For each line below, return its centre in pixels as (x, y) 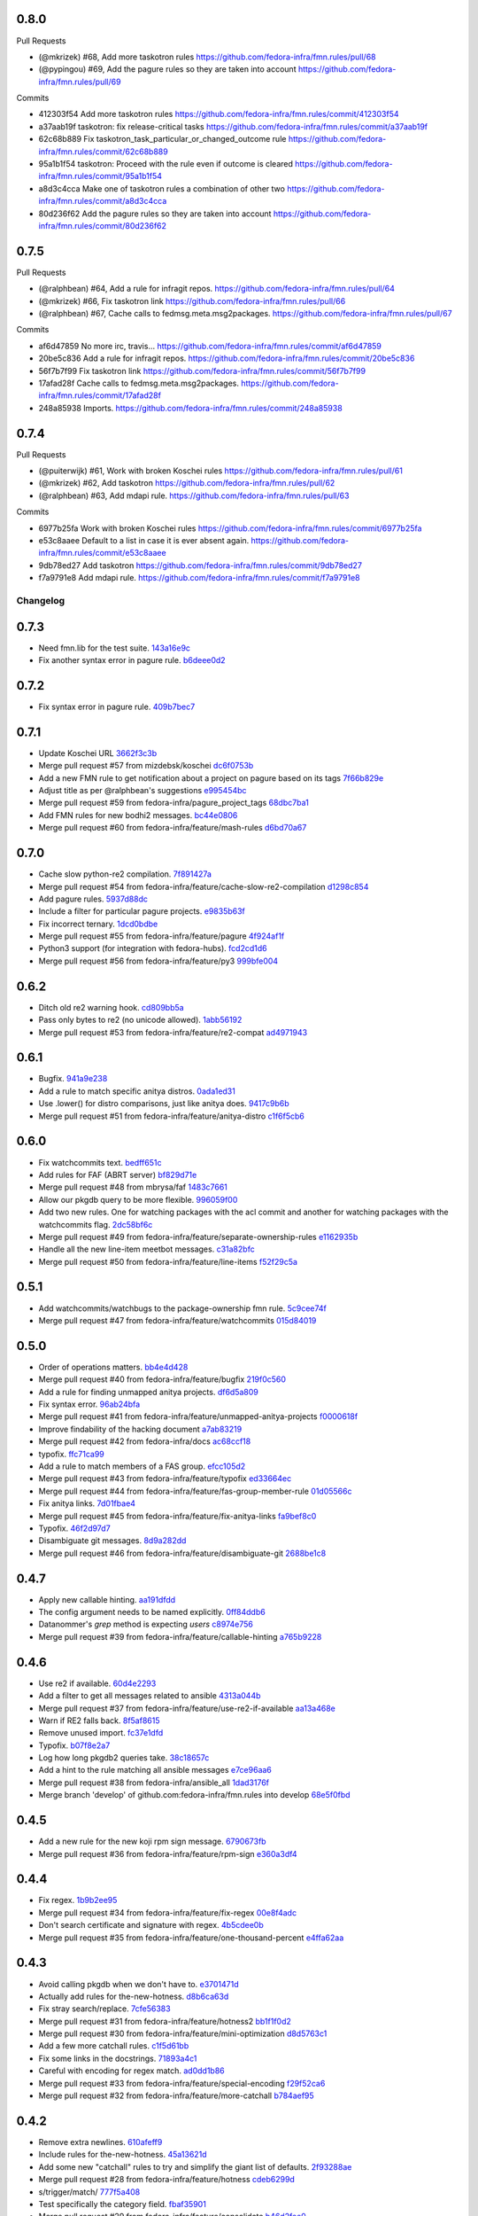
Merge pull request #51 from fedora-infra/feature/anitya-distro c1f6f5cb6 (171, 1116)
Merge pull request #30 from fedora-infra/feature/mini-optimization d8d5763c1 (183, 2033)
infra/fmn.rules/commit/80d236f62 (103, 225)
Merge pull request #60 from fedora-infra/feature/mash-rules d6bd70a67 (173, 828)
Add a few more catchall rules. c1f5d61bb (114, 2046)
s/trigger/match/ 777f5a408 (89, 2192)
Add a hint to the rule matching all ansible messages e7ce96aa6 (155, 1770)
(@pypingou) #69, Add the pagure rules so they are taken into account (167, 69)
